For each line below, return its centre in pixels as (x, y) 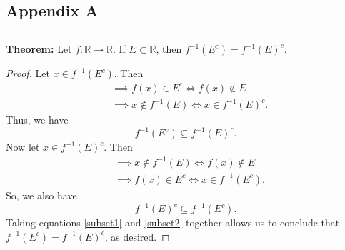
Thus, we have (37, 120)
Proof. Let (28, 73)
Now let (23, 147)
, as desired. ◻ (137, 236)
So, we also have (41, 195)
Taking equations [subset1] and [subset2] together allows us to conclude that (173, 222)
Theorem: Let (39, 49)
